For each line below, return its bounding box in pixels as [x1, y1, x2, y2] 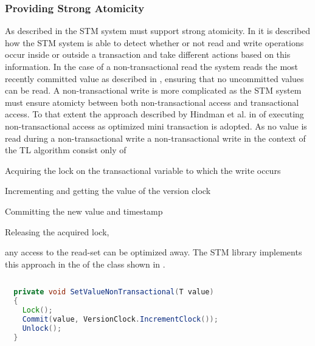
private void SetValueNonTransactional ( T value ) [13, 288, 214, 297]
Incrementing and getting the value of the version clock [5, 184, 211, 197]
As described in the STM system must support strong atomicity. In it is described [5, 24, 311, 37]
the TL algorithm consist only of [5, 144, 126, 156]
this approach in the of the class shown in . [5, 257, 165, 270]
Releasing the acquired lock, [5, 225, 109, 238]
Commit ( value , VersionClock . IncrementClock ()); [22, 314, 218, 324]
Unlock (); [22, 324, 62, 333]
